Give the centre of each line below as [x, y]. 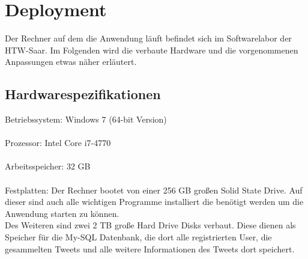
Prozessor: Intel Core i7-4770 [58, 143]
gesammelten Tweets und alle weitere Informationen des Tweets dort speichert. [150, 248]
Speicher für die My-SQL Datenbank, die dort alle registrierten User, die [138, 237]
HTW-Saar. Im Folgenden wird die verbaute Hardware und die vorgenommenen [152, 50]
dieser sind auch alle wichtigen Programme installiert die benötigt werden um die [154, 202]
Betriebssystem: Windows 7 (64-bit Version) [86, 119]
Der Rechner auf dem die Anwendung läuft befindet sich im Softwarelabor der [148, 38]
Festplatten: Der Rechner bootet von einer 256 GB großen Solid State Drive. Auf [154, 190]
